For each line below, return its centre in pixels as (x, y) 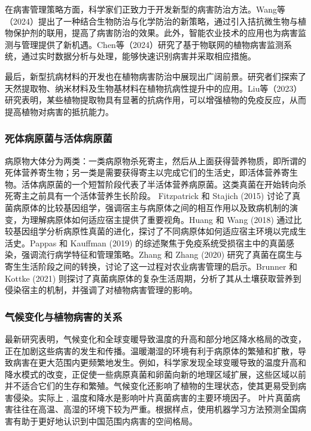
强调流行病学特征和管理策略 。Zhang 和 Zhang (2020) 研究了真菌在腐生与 (162, 254)
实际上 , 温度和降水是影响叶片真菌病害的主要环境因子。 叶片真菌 (165, 397)
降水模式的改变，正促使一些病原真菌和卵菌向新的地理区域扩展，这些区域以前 (155, 374)
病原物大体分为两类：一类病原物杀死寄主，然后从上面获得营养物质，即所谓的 (155, 160)
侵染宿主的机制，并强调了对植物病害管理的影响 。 (101, 290)
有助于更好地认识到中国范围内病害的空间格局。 (105, 421)
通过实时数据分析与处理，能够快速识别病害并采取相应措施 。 (138, 56)
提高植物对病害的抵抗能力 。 (59, 111)
